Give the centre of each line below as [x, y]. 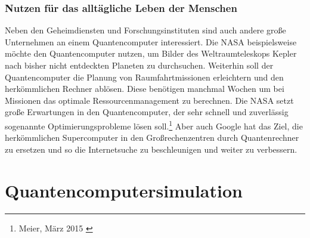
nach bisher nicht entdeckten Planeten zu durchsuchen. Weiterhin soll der [139, 65]
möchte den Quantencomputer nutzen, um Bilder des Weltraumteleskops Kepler [151, 53]
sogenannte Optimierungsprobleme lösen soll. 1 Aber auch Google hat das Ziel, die [154, 125]
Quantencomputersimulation [124, 190]
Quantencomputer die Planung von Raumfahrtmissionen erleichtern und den [144, 77]
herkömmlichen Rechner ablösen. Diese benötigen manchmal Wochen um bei [145, 89]
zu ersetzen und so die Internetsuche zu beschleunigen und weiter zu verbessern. [151, 149]
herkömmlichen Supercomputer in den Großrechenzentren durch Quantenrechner [152, 137]
